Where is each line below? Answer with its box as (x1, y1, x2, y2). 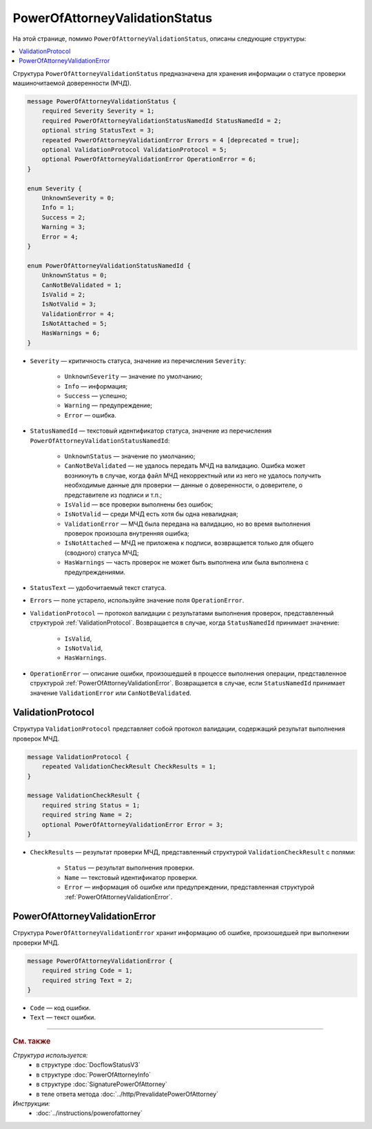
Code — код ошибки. (30, 1003, 91, 1012)
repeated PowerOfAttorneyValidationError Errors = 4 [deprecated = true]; (41, 136, 300, 144)
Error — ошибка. (64, 411, 117, 419)
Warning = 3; (41, 223, 86, 231)
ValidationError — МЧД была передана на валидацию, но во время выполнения (64, 520, 311, 528)
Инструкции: (12, 1099, 51, 1108)
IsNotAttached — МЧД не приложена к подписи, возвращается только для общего (64, 539, 314, 547)
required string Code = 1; (41, 967, 134, 974)
